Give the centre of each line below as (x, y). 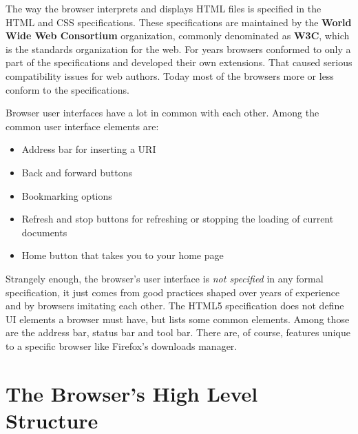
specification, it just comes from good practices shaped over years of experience (173, 292)
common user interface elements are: (82, 126)
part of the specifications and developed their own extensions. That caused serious (179, 62)
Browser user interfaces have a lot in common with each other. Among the (162, 113)
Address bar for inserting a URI (89, 149)
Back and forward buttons (77, 172)
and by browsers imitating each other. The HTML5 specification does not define (175, 306)
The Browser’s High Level (132, 393)
